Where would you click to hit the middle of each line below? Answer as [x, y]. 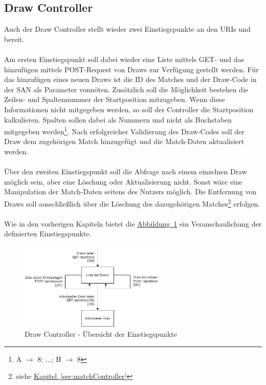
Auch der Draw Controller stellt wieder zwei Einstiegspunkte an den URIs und [127, 29]
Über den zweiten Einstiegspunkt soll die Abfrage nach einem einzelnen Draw [126, 171]
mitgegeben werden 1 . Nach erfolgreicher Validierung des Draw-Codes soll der [124, 130]
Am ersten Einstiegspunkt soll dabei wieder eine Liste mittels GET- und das [124, 59]
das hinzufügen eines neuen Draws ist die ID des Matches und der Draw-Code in [130, 79]
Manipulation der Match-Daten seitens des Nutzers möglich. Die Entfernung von [130, 191]
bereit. [14, 39]
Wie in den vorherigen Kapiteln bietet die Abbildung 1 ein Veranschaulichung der [133, 223]
